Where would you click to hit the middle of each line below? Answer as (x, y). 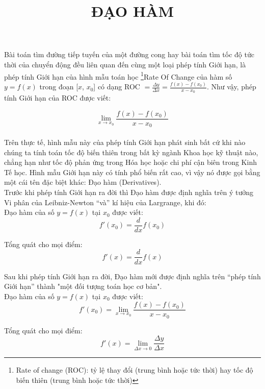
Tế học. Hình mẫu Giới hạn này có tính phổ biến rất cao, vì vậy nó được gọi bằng (132, 172)
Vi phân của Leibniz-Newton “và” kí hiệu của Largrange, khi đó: (105, 202)
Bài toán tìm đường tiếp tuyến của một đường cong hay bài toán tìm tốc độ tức (129, 54)
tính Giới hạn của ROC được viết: (58, 98)
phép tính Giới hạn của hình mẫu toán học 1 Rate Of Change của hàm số (118, 76)
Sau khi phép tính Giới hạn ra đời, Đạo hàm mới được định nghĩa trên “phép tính (132, 276)
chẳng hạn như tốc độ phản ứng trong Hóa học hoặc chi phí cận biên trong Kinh (130, 162)
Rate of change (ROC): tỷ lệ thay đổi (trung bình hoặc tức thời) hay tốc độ (135, 370)
